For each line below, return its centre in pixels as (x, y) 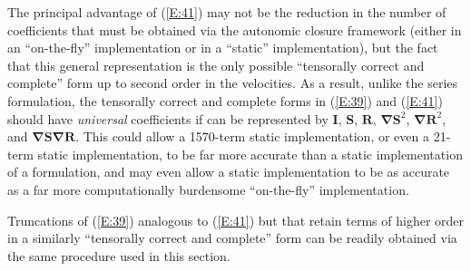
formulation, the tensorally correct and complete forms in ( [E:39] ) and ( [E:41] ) (225, 100)
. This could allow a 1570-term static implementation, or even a (252, 136)
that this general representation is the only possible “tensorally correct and (216, 65)
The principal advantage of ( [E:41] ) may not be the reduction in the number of (227, 12)
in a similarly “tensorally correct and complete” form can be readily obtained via (232, 238)
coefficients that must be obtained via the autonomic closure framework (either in (235, 29)
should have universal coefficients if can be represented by (168, 118)
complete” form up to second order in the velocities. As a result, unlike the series (233, 83)
